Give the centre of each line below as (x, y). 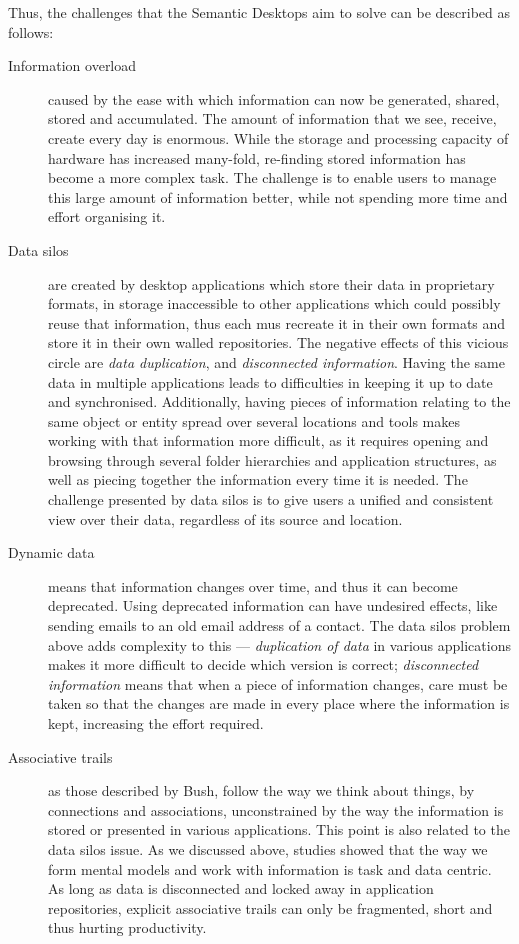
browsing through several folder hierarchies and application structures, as (272, 459)
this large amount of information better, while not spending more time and (278, 196)
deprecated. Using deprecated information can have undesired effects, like (273, 605)
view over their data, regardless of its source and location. (225, 518)
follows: (31, 31)
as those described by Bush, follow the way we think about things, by (261, 790)
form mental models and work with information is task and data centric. (270, 868)
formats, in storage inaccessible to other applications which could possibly (274, 303)
